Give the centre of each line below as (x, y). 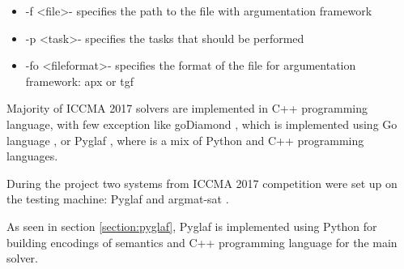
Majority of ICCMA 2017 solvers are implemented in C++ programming (187, 108)
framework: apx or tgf (79, 81)
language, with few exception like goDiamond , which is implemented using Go (202, 124)
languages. (32, 156)
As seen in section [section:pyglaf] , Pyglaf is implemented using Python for (192, 226)
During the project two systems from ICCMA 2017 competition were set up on (202, 183)
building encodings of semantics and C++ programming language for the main (202, 242)
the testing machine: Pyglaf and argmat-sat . (118, 199)
